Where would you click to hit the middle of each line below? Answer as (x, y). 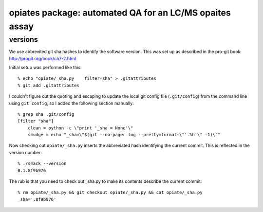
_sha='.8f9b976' (37, 199)
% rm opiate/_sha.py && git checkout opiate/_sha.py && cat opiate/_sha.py (110, 193)
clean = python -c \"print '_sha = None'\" (80, 128)
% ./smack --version (42, 164)
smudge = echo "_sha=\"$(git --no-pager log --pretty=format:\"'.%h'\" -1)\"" (124, 135)
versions (24, 39)
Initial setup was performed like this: (45, 67)
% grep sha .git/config (46, 114)
